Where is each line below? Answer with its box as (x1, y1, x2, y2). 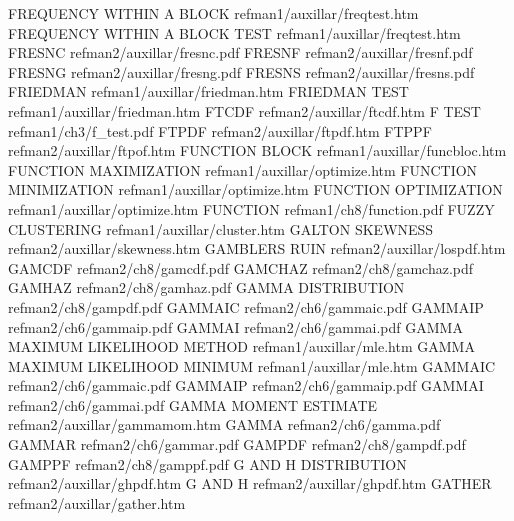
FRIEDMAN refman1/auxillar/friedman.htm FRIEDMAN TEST (8, 81, 409, 102)
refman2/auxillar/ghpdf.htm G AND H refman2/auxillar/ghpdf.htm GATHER (8, 473, 492, 494)
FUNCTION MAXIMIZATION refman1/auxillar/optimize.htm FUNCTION (8, 159, 478, 180)
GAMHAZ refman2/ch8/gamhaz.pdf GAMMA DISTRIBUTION (8, 277, 405, 298)
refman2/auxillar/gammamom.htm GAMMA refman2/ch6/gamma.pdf (8, 414, 441, 435)
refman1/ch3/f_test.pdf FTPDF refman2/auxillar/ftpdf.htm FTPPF (8, 120, 432, 141)
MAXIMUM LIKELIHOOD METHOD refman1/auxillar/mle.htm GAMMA (8, 336, 475, 357)
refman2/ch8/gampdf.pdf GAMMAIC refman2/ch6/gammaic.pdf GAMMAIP (8, 296, 484, 317)
